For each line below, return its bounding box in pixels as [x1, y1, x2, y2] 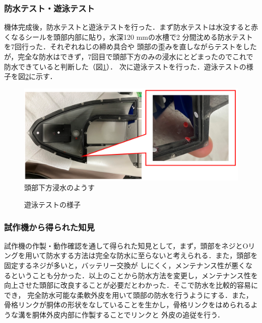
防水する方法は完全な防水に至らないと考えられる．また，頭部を [46, 250, 258, 261]
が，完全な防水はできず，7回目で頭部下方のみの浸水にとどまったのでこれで [4, 51, 253, 61]
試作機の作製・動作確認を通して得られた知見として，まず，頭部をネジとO [4, 240, 248, 251]
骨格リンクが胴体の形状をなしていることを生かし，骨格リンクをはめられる [4, 299, 251, 310]
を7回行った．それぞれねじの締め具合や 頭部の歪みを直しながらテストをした [4, 41, 257, 52]
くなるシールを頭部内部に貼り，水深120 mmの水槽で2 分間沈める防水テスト [4, 31, 253, 42]
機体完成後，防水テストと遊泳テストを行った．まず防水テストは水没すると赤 [4, 22, 258, 32]
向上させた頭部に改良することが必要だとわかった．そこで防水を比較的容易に [4, 280, 258, 290]
